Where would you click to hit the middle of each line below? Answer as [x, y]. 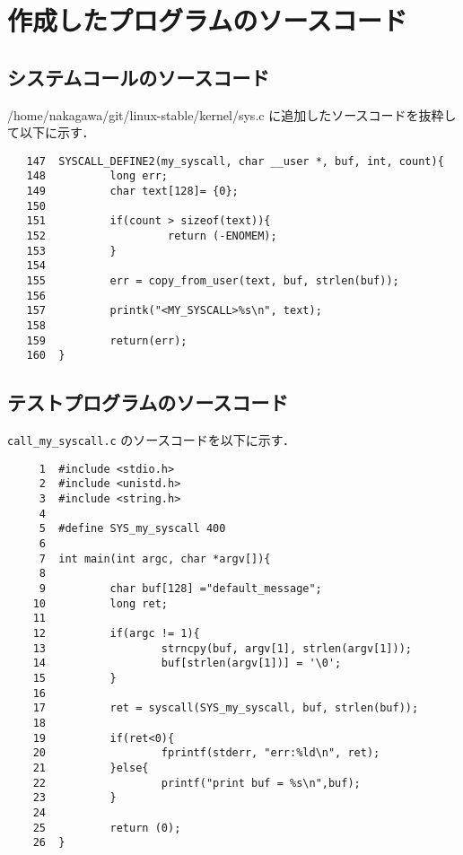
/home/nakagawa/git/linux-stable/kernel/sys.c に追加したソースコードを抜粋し [232, 114]
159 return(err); [107, 340]
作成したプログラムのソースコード [207, 20]
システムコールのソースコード [139, 77]
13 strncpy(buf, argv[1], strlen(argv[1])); [223, 648]
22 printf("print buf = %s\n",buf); [197, 783]
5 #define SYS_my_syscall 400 [132, 529]
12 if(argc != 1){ [116, 634]
